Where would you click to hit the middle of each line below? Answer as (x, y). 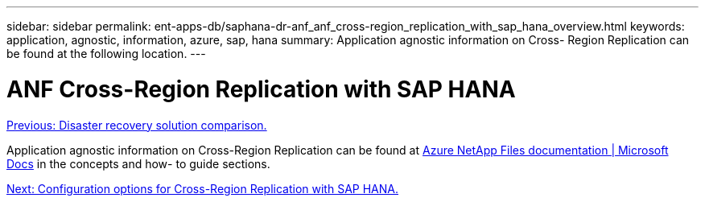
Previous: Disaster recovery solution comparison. (137, 125)
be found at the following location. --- (106, 54)
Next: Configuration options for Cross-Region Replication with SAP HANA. (202, 188)
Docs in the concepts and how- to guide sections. (138, 163)
